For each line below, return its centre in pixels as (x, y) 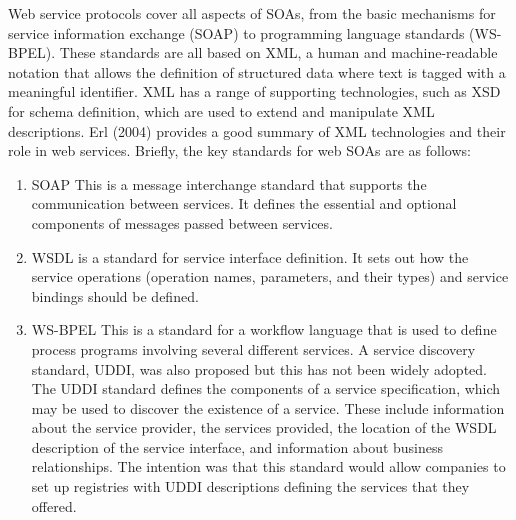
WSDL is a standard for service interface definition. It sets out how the (250, 256)
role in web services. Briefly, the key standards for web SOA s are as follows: (239, 150)
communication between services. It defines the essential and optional (244, 203)
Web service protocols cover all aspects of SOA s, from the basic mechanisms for (252, 13)
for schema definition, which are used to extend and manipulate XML (221, 110)
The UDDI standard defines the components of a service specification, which (266, 388)
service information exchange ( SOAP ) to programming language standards (236, 32)
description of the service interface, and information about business (237, 446)
